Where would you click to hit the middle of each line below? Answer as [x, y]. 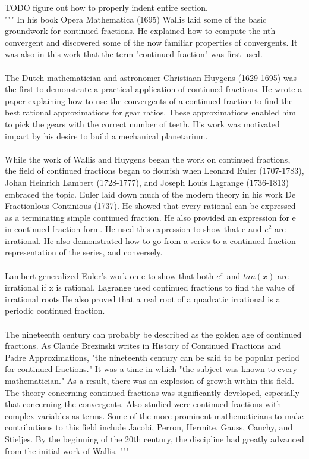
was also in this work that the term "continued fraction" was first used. [134, 54]
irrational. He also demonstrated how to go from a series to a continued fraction [150, 240]
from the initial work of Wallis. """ [67, 450]
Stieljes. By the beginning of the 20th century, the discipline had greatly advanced [154, 438]
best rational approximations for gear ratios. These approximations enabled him [150, 112]
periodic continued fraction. [55, 310]
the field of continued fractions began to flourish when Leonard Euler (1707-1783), [154, 171]
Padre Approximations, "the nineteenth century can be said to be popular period [152, 357]
